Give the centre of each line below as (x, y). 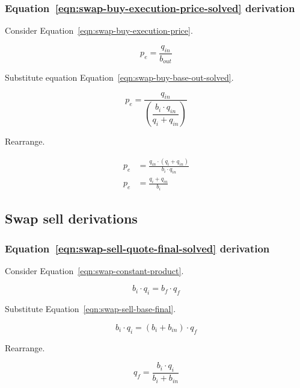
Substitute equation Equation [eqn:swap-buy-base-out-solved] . (119, 77)
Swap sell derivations (71, 218)
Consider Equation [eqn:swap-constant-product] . (94, 270)
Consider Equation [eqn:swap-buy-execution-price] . (99, 30)
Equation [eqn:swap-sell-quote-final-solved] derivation (137, 248)
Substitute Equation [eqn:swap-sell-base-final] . (90, 309)
